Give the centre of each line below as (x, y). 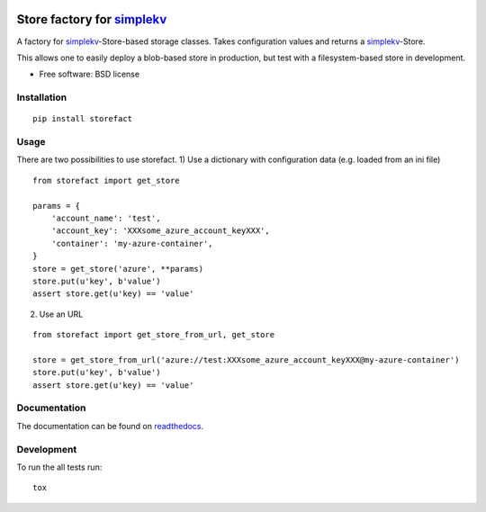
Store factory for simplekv (92, 19)
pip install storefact (83, 119)
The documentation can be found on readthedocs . (110, 426)
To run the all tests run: (59, 467)
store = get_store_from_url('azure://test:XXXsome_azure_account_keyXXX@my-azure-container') (246, 359)
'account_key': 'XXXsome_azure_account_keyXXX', (160, 231)
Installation (42, 97)
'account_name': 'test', (106, 218)
